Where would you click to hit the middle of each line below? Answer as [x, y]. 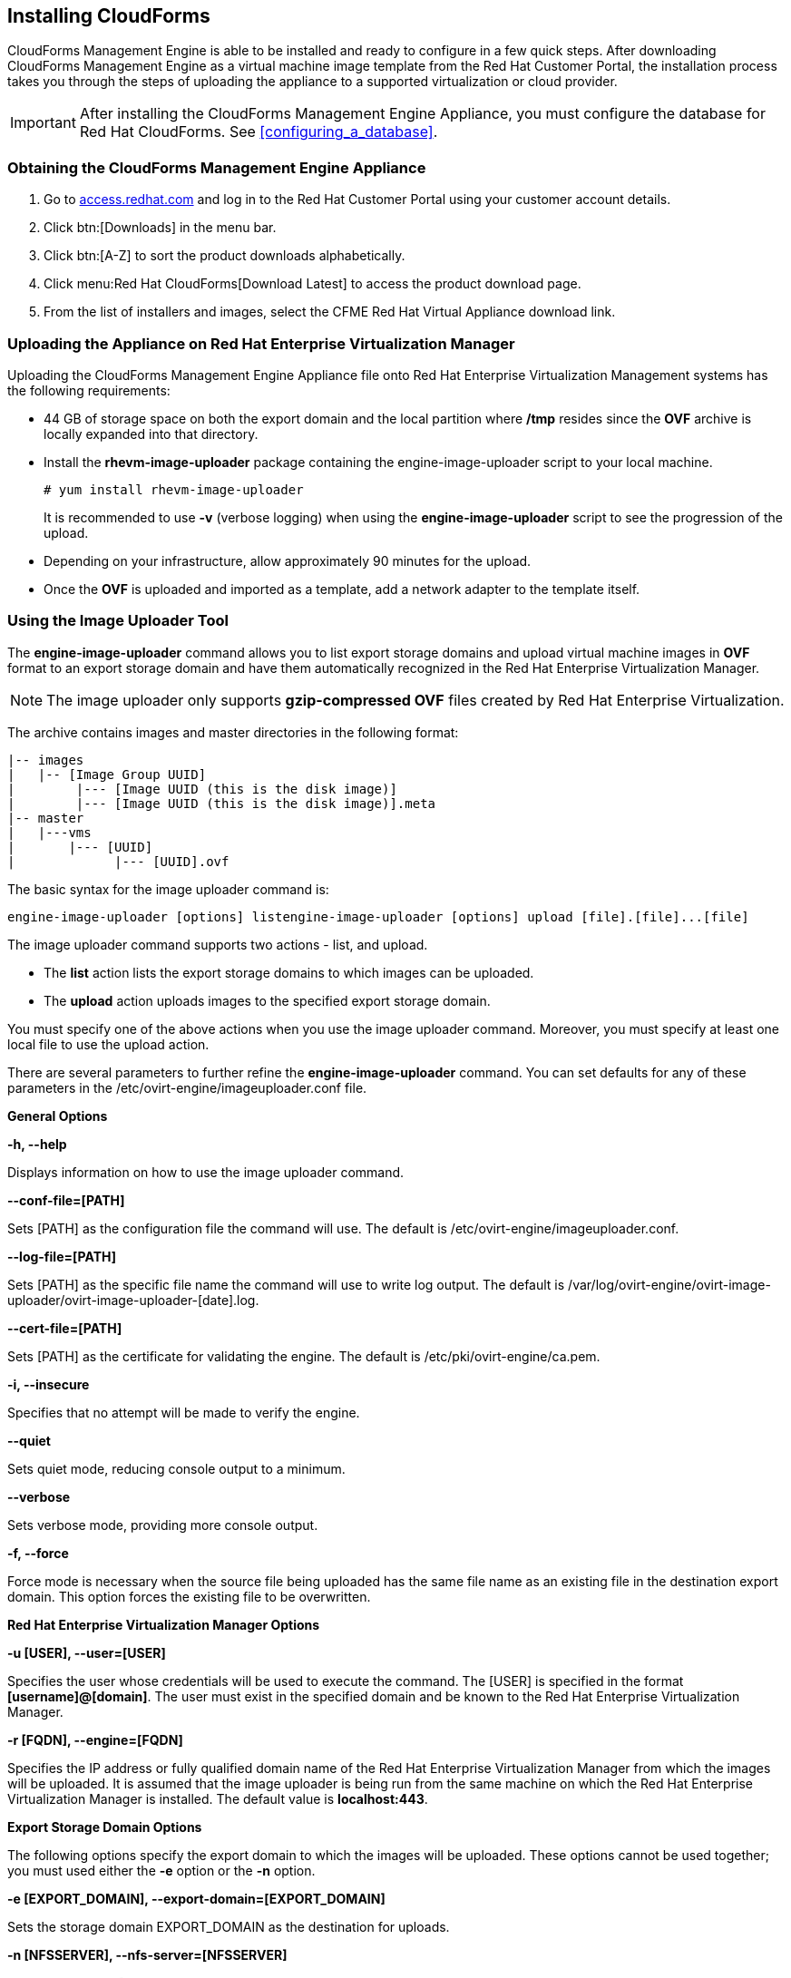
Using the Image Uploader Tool [118, 621]
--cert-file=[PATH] [65, 1328]
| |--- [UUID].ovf [118, 861]
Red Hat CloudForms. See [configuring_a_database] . [259, 132]
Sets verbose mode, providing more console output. [163, 1525]
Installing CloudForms [109, 16]
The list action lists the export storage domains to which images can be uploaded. [289, 972]
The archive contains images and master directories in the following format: [233, 732]
